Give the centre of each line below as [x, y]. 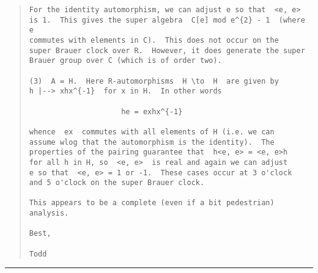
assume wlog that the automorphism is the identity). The [152, 142]
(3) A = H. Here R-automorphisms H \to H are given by [154, 81]
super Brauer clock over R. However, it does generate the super [167, 50]
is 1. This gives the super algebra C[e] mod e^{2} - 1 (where [167, 20]
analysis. [49, 213]
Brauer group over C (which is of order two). [125, 61]
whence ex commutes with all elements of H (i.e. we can [152, 132]
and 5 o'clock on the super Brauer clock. [117, 183]
